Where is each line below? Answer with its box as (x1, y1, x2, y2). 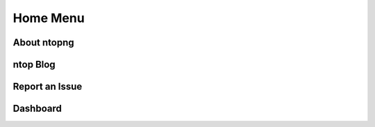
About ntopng (12, 37, 74, 48)
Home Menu (12, 10, 85, 26)
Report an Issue (12, 81, 83, 92)
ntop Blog (12, 59, 56, 70)
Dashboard (12, 103, 62, 115)
